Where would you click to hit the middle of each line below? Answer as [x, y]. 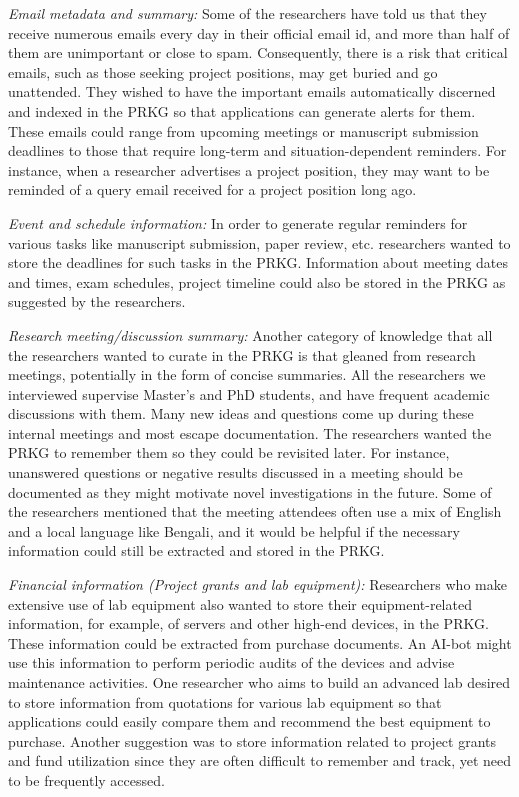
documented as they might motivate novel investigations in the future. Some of [250, 491]
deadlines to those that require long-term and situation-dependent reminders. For [257, 150]
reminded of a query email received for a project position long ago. [212, 189]
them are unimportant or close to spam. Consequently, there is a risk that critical [258, 52]
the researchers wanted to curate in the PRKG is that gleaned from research [242, 354]
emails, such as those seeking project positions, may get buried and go [223, 71]
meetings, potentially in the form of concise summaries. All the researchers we [247, 374]
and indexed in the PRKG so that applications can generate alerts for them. [242, 110]
